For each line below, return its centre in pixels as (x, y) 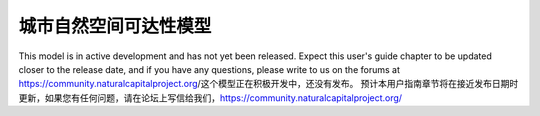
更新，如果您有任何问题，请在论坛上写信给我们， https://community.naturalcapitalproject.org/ (210, 97)
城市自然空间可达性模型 (115, 26)
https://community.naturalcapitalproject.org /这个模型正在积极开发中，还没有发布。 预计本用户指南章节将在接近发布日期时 (268, 84)
